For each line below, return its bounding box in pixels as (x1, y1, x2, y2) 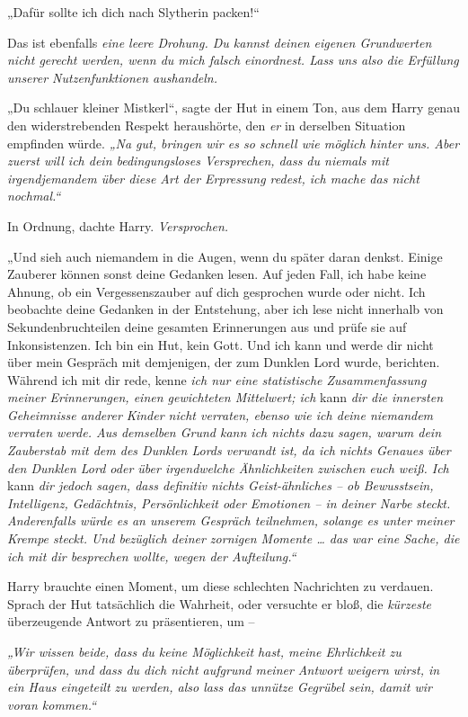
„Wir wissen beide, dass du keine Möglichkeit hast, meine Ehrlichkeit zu (7, 642, 402, 660)
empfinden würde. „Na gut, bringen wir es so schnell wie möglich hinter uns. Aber (7, 133, 460, 152)
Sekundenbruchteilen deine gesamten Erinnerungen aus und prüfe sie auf (7, 317, 407, 336)
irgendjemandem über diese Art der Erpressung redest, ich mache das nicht (7, 168, 419, 187)
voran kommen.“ (7, 695, 96, 713)
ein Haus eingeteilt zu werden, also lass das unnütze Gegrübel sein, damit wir (7, 677, 433, 696)
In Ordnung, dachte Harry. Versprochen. (7, 216, 229, 235)
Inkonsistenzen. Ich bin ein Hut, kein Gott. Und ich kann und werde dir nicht (7, 335, 434, 354)
